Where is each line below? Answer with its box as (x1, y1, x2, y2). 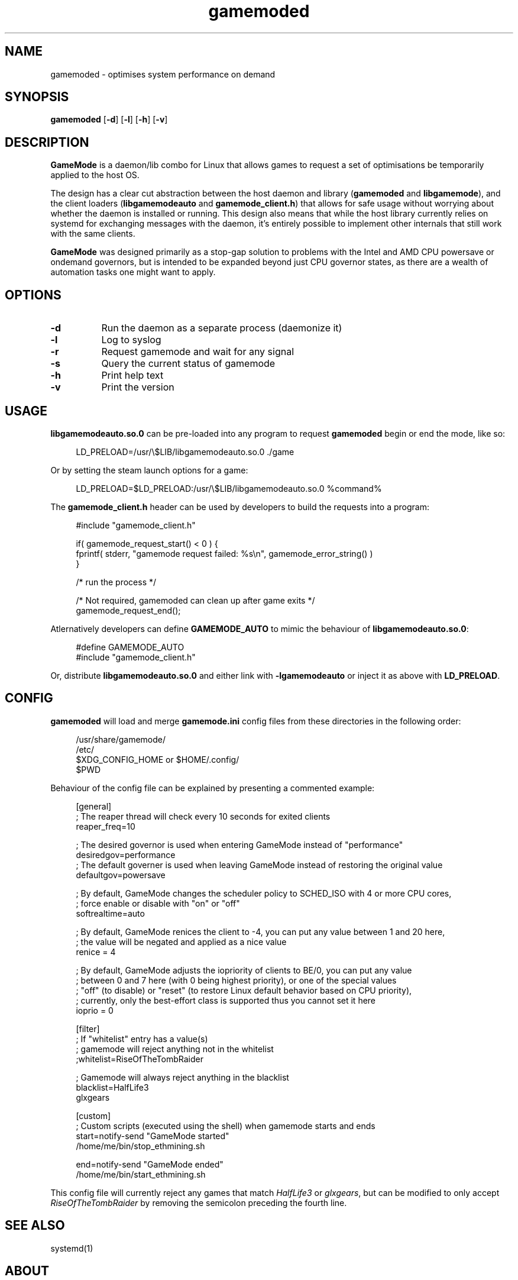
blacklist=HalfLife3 (76, 1082, 149, 1092)
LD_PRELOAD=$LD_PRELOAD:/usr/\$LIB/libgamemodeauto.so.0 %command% (76, 483, 382, 494)
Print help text (101, 369, 164, 382)
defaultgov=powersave (76, 869, 166, 880)
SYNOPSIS (5, 89, 69, 105)
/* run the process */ (76, 576, 157, 587)
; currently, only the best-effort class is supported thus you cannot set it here (76, 995, 376, 1005)
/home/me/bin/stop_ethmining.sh (76, 1140, 205, 1151)
